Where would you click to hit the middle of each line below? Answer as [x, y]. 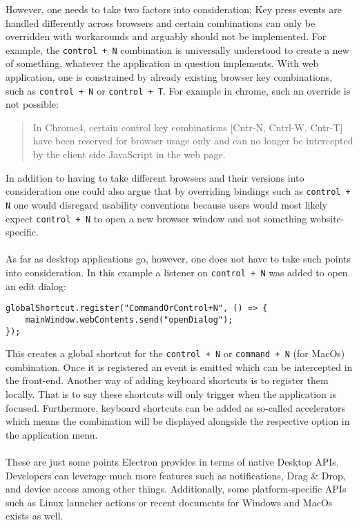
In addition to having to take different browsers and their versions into [155, 177]
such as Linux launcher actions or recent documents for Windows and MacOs [169, 502]
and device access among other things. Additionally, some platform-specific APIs [176, 489]
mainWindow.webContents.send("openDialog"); [129, 319]
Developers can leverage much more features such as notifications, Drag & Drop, [176, 475]
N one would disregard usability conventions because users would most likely [166, 204]
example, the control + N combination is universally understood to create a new [177, 49]
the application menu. [52, 434]
